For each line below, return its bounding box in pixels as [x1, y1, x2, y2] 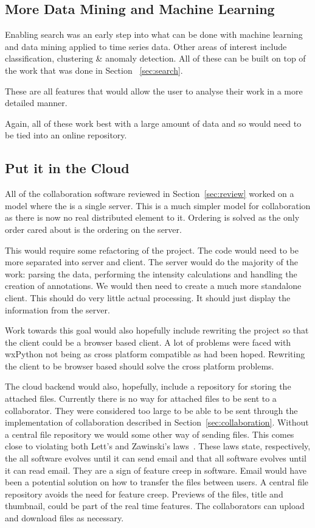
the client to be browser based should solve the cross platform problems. [5, 359, 274, 372]
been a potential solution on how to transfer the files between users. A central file [5, 476, 309, 488]
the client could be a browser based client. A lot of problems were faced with [5, 335, 291, 348]
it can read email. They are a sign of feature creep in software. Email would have [5, 463, 306, 476]
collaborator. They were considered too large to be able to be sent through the [5, 404, 298, 416]
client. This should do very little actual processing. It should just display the [5, 291, 291, 304]
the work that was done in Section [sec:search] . [5, 63, 183, 76]
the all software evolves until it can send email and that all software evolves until [5, 452, 306, 465]
